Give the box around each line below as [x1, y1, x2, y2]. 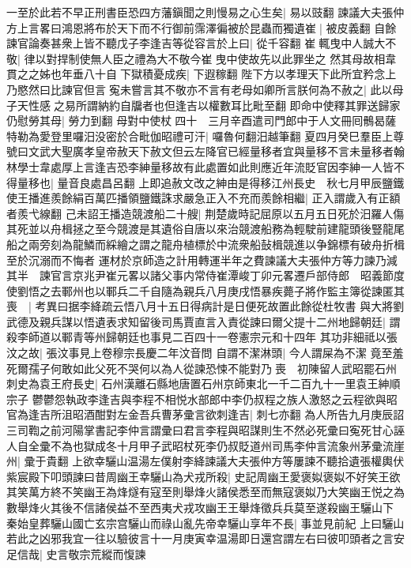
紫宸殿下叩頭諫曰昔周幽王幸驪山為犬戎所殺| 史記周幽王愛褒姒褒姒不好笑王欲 [6, 468, 401, 484]
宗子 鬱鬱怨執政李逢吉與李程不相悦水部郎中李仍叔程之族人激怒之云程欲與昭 [6, 390, 398, 407]
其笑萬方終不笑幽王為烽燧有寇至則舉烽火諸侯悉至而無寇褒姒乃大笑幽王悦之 [6, 483, 394, 500]
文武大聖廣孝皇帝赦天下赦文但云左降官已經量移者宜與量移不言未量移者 [28, 143, 394, 160]
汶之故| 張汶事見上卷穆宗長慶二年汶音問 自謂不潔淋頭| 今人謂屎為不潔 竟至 [6, 344, 393, 361]
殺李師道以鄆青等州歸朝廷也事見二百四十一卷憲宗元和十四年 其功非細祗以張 [6, 329, 398, 345]
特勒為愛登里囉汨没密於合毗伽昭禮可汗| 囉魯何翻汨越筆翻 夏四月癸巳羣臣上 [6, 127, 394, 144]
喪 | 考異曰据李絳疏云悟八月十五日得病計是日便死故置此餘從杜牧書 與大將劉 [6, 298, 405, 314]
